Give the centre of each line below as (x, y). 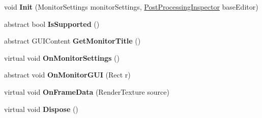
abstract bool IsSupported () (52, 24)
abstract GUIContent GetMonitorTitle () (72, 41)
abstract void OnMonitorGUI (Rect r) (67, 75)
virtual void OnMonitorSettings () (62, 57)
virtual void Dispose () (41, 109)
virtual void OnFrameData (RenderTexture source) (87, 91)
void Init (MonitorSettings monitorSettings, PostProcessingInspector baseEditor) (131, 7)
